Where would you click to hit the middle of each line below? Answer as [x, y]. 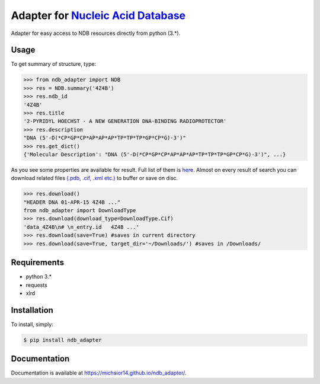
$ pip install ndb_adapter [63, 340]
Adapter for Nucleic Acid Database [98, 15]
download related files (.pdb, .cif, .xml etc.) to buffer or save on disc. [95, 178]
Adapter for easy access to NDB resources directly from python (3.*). [96, 33]
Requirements [38, 263]
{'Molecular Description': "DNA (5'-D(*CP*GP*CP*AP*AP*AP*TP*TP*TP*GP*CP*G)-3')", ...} [155, 154]
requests [36, 285]
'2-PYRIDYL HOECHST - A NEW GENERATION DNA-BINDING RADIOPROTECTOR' [125, 121]
